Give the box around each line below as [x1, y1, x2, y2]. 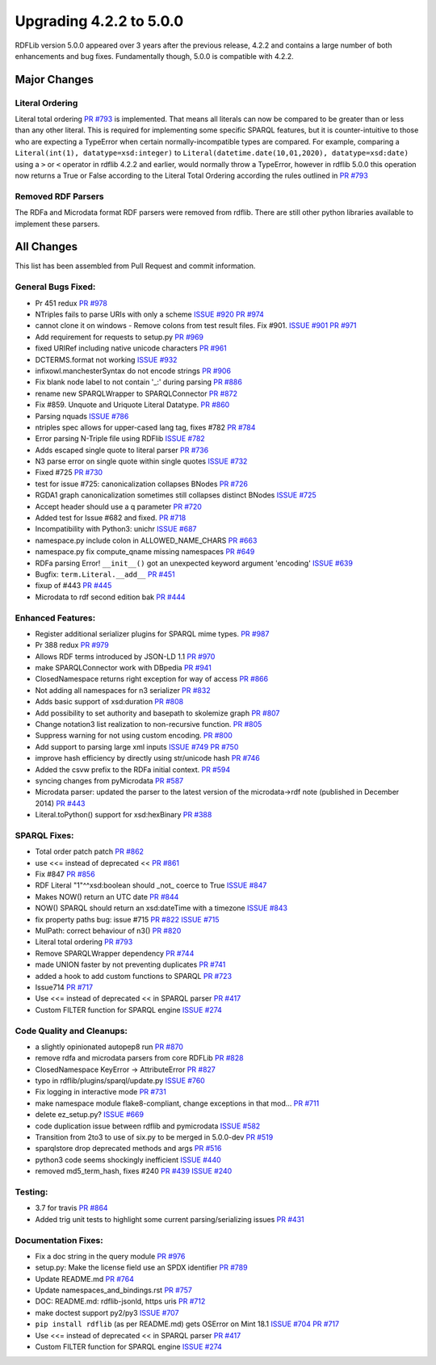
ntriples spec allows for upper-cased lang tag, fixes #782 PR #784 [35, 422, 256, 432]
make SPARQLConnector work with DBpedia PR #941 [35, 663, 212, 673]
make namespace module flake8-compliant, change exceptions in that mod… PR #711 [35, 1098, 320, 1108]
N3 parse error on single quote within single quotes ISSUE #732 [35, 456, 248, 466]
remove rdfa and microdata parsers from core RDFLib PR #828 [35, 1053, 244, 1063]
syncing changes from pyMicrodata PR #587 [35, 776, 184, 785]
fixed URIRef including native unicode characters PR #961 [35, 343, 228, 353]
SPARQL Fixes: [15, 829, 74, 841]
